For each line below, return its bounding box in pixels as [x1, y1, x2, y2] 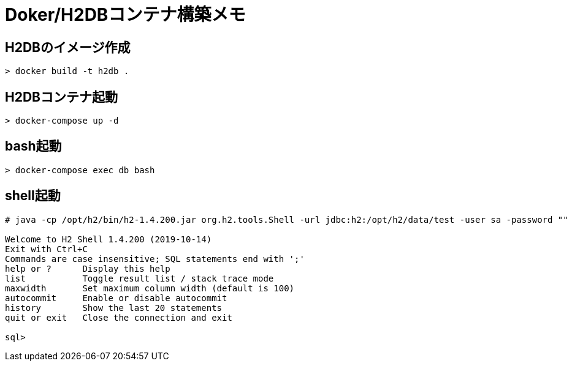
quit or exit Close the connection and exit [5, 312, 232, 323]
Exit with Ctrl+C [5, 244, 88, 254]
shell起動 [5, 188, 61, 204]
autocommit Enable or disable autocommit [5, 293, 227, 303]
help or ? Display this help [5, 263, 170, 274]
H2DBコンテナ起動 [5, 89, 118, 105]
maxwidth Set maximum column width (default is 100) [5, 283, 295, 293]
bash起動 [5, 138, 62, 154]
